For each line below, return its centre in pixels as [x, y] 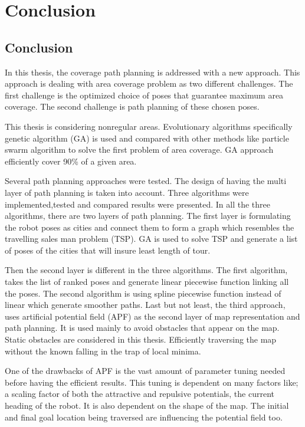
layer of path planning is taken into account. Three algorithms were [127, 192]
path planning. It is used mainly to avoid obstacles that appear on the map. [142, 328]
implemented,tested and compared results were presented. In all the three [138, 204]
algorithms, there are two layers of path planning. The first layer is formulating [148, 216]
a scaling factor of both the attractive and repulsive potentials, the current [140, 394]
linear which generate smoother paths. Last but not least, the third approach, [145, 305]
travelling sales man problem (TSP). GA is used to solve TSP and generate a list [151, 239]
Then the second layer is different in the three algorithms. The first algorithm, [146, 270]
